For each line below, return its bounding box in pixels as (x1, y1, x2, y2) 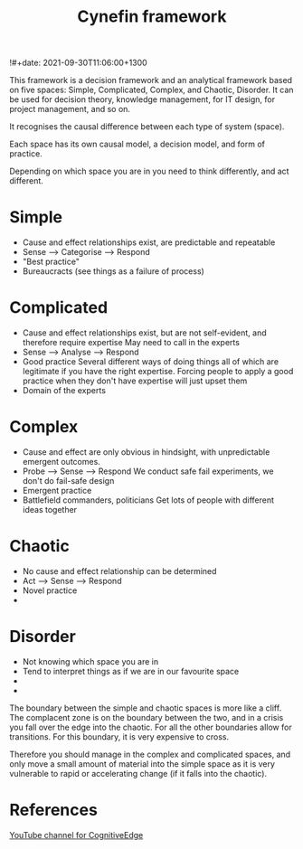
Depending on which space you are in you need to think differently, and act (9, 165, 289, 177)
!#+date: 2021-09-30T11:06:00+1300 (9, 57, 147, 69)
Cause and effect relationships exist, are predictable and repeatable (22, 237, 276, 248)
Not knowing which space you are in (22, 656, 159, 666)
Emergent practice (22, 486, 92, 495)
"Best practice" (22, 256, 80, 268)
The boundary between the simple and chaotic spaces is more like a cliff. (9, 703, 282, 713)
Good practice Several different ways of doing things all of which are (22, 356, 279, 367)
